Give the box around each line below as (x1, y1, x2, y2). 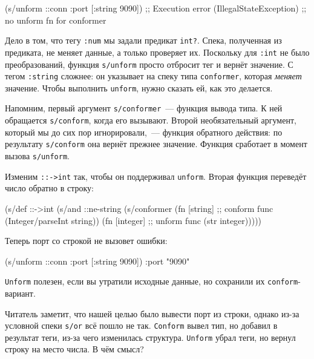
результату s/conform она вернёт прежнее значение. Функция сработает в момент (5, 137, 307, 150)
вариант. (5, 286, 36, 299)
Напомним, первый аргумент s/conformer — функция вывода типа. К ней (5, 102, 283, 114)
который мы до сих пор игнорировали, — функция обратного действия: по (5, 125, 283, 138)
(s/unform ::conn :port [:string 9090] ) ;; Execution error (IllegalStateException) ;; (5, 2, 307, 14)
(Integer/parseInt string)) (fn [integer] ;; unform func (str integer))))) (5, 214, 262, 226)
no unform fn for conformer (5, 13, 106, 26)
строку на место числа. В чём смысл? (5, 343, 144, 355)
